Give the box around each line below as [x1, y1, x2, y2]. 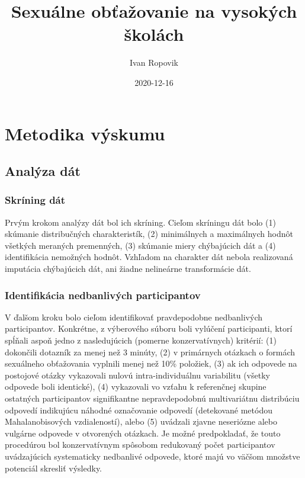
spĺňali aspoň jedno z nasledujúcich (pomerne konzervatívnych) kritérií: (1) [5, 334, 277, 347]
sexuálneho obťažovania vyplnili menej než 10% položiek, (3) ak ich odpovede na [5, 357, 297, 370]
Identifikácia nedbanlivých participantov [5, 287, 201, 302]
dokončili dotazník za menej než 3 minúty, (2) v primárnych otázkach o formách [5, 345, 296, 358]
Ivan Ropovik [130, 56, 178, 69]
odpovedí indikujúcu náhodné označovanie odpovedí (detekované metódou [5, 403, 272, 416]
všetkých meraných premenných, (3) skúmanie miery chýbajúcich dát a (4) [5, 239, 276, 251]
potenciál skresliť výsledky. [5, 461, 102, 474]
